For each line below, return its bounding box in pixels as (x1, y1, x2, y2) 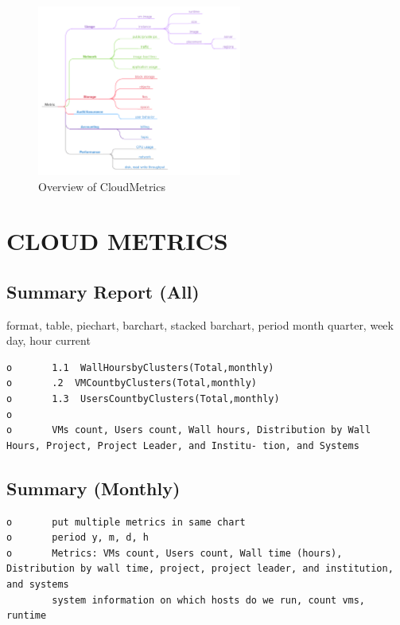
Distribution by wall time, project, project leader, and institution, (6, 563, 394, 575)
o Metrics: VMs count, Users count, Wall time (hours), (6, 547, 343, 559)
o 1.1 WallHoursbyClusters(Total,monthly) (6, 361, 274, 373)
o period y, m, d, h (6, 532, 149, 544)
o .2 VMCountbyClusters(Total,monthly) (6, 377, 257, 389)
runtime (6, 610, 47, 622)
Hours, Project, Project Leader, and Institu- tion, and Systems (6, 439, 359, 451)
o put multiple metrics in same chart (6, 516, 246, 528)
